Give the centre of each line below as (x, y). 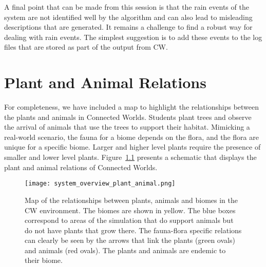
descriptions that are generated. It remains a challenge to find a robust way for (128, 27)
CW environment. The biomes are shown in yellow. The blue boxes (130, 210)
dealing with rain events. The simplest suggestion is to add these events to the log (133, 37)
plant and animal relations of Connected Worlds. (81, 167)
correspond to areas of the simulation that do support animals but (129, 220)
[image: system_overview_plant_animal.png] (100, 184)
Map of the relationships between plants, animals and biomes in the (131, 200)
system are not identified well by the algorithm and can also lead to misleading (128, 17)
